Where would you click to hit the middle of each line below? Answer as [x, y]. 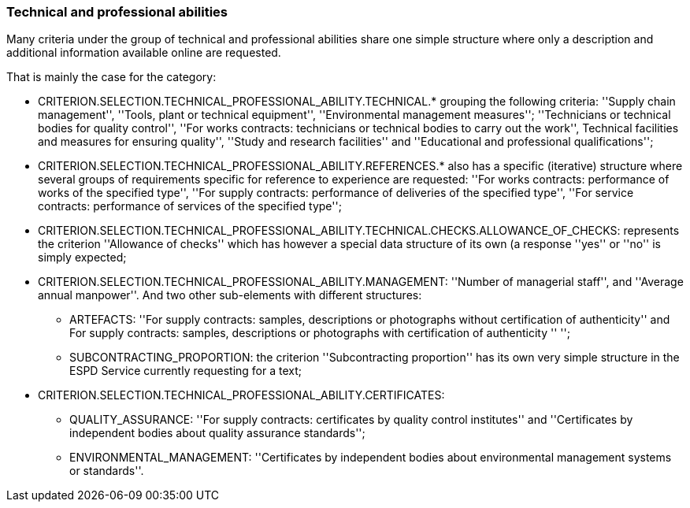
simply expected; [82, 258]
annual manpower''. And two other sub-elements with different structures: [230, 295]
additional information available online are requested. [144, 53]
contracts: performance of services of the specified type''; [190, 206]
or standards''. [107, 471]
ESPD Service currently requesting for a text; [186, 371]
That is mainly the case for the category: [111, 77]
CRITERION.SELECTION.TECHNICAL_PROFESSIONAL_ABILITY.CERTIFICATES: [241, 395]
